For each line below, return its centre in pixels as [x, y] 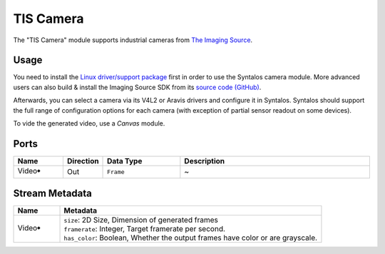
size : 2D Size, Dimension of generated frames [141, 220]
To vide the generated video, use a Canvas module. [89, 123]
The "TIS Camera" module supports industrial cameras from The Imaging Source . [133, 40]
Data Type [125, 161]
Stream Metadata [52, 194]
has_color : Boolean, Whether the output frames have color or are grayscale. [190, 238]
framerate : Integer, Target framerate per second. [145, 229]
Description [205, 161]
